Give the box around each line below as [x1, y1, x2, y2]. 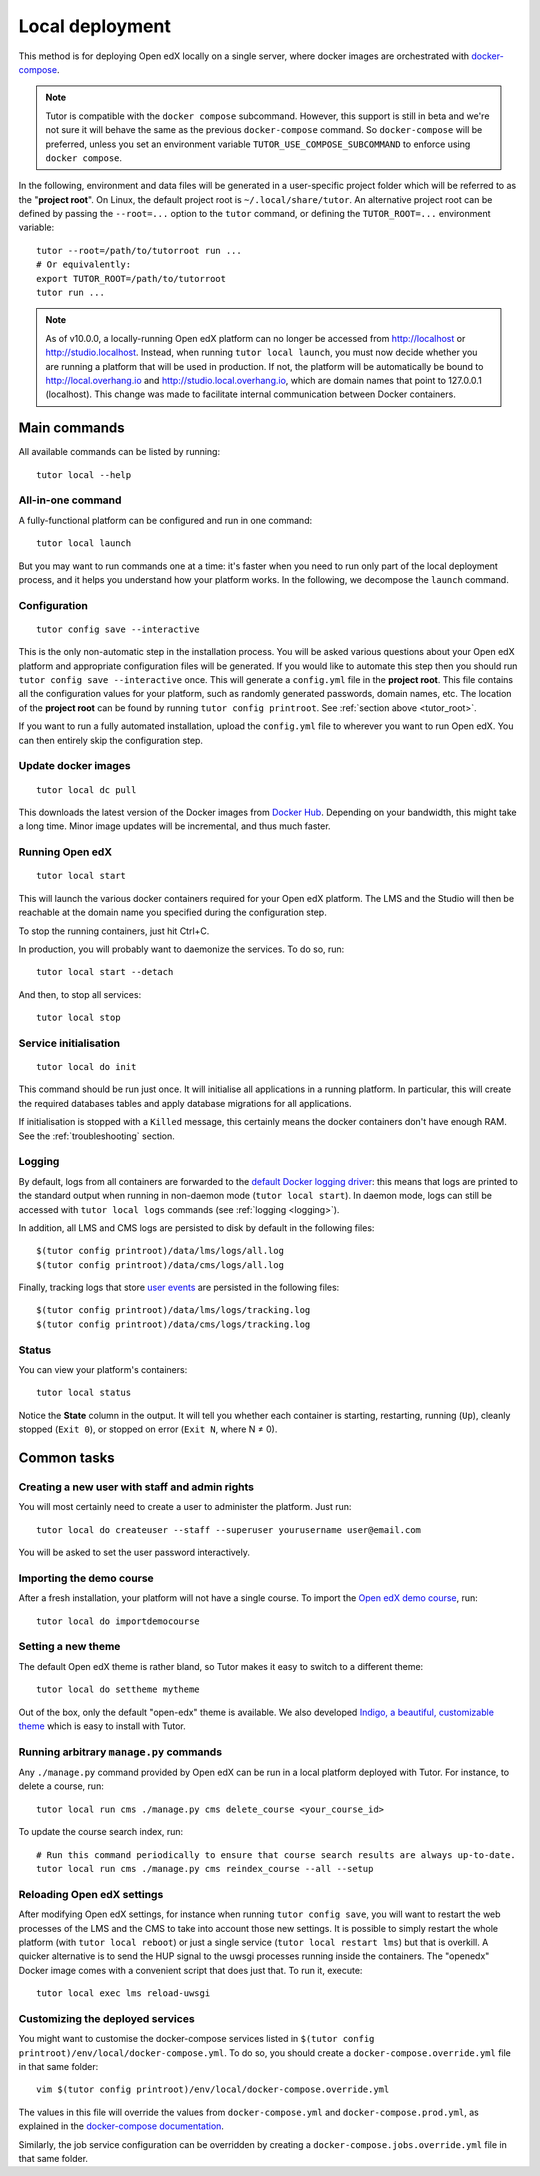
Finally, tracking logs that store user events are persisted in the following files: [18, 1281, 340, 1294]
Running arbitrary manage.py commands [18, 1745, 223, 1759]
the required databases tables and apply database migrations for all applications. [18, 1097, 352, 1109]
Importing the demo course [18, 1571, 154, 1585]
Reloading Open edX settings [18, 1887, 164, 1901]
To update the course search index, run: [18, 1826, 184, 1838]
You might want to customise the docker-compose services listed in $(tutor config [18, 2033, 375, 2045]
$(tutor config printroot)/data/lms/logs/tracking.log [36, 1305, 311, 1316]
